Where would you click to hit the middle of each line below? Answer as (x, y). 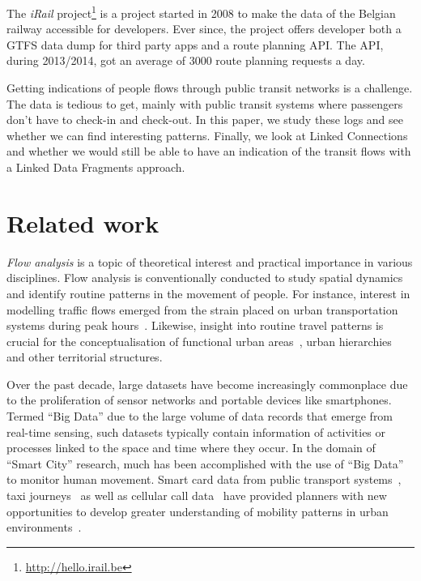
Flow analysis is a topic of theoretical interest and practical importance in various (210, 261)
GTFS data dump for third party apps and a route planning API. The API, (195, 44)
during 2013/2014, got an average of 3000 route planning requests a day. (186, 60)
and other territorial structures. (85, 357)
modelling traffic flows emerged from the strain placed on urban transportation (202, 309)
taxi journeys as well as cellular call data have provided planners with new (197, 496)
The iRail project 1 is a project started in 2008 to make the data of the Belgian (201, 12)
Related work (83, 222)
